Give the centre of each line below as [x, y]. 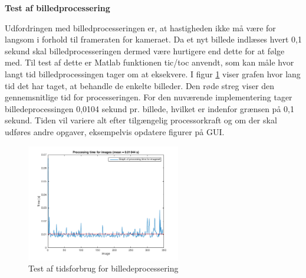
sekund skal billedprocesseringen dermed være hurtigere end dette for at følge [145, 50]
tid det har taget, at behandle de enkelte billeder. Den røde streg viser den [140, 85]
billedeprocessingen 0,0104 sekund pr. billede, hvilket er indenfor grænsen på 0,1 [149, 108]
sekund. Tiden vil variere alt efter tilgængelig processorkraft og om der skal [141, 120]
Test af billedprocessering [57, 8]
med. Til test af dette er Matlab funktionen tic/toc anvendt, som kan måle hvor [149, 62]
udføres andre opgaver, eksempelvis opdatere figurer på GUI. [115, 131]
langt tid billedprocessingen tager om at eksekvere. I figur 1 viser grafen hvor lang [153, 73]
